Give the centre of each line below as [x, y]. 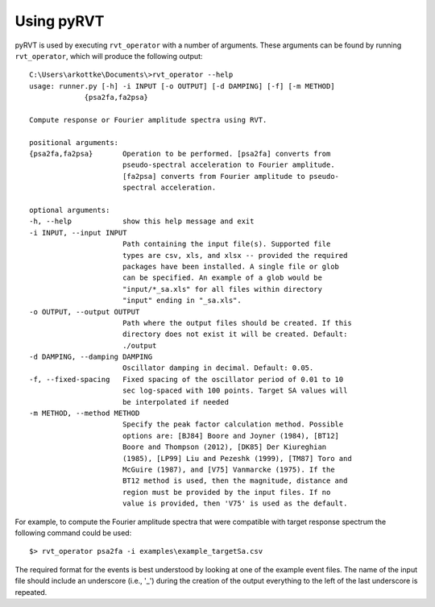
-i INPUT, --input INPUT [78, 233]
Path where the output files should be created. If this [237, 323]
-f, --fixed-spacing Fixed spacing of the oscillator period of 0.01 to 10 [186, 379]
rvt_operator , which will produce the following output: [109, 56]
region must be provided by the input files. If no [226, 492]
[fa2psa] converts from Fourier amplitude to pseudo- [231, 176]
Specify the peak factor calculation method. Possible [233, 424]
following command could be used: [73, 533]
